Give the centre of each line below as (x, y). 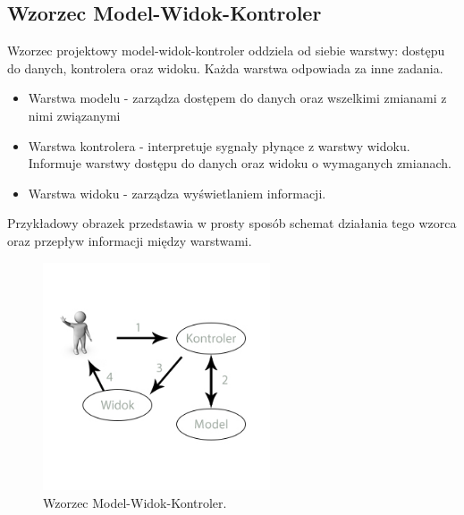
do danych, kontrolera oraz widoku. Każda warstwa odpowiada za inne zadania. (225, 68)
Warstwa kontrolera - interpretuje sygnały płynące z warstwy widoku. (219, 145)
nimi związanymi (74, 115)
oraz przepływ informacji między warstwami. (130, 240)
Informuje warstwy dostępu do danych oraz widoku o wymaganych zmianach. (240, 163)
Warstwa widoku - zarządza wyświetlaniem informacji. (177, 193)
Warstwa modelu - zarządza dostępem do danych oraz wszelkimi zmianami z (237, 98)
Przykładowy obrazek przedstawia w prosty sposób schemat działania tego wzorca (232, 223)
